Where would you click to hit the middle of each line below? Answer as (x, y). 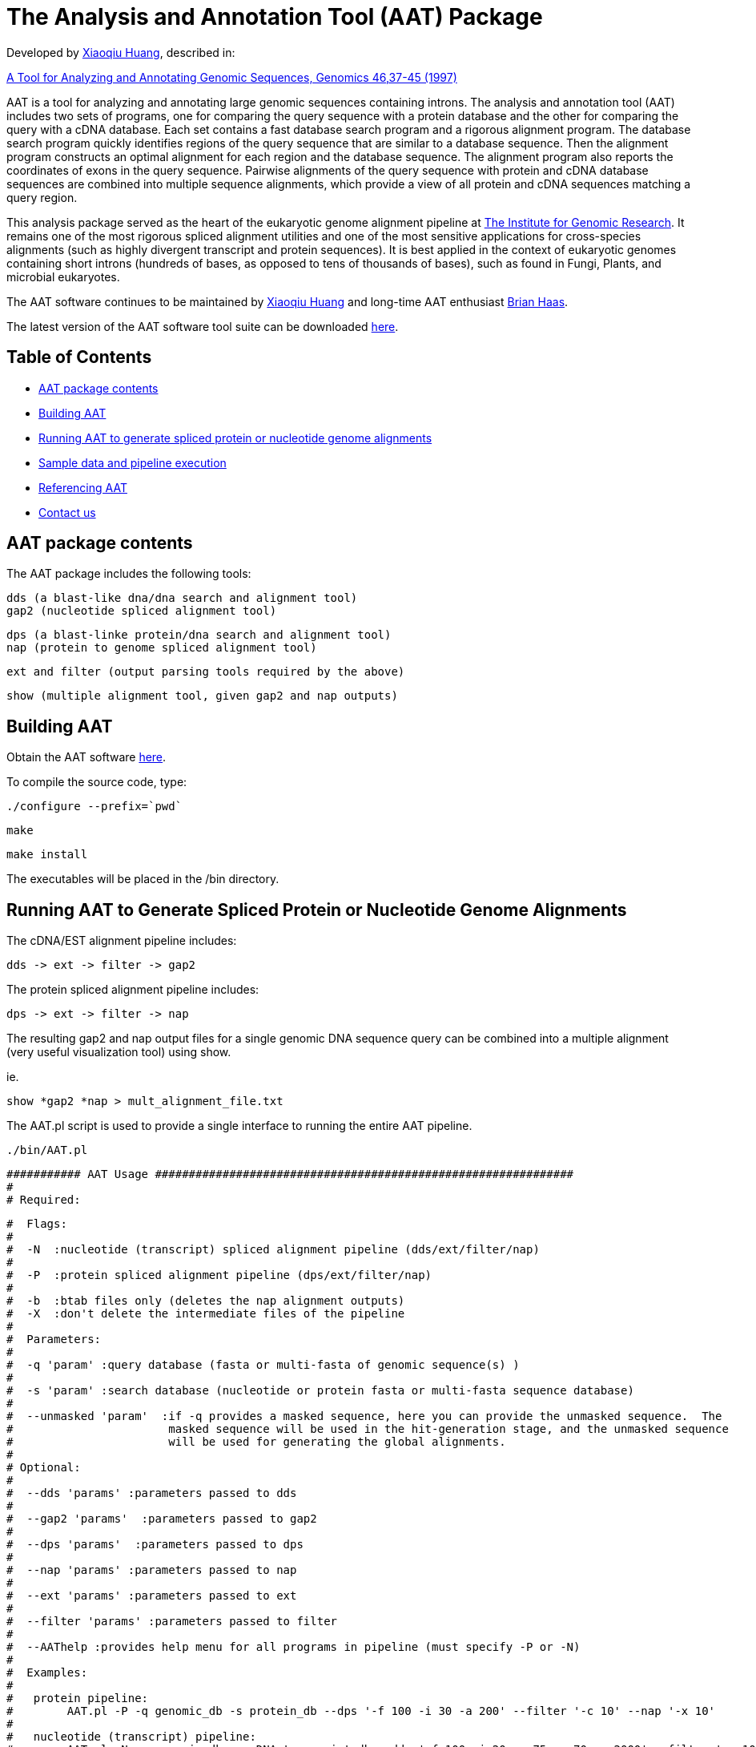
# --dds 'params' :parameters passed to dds (152, 1493)
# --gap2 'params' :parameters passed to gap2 (162, 1519)
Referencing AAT (83, 487)
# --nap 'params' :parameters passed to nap (152, 1570)
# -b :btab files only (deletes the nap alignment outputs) (206, 1301)
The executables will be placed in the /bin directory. (143, 879)
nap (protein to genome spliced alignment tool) (162, 648)
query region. (42, 197)
